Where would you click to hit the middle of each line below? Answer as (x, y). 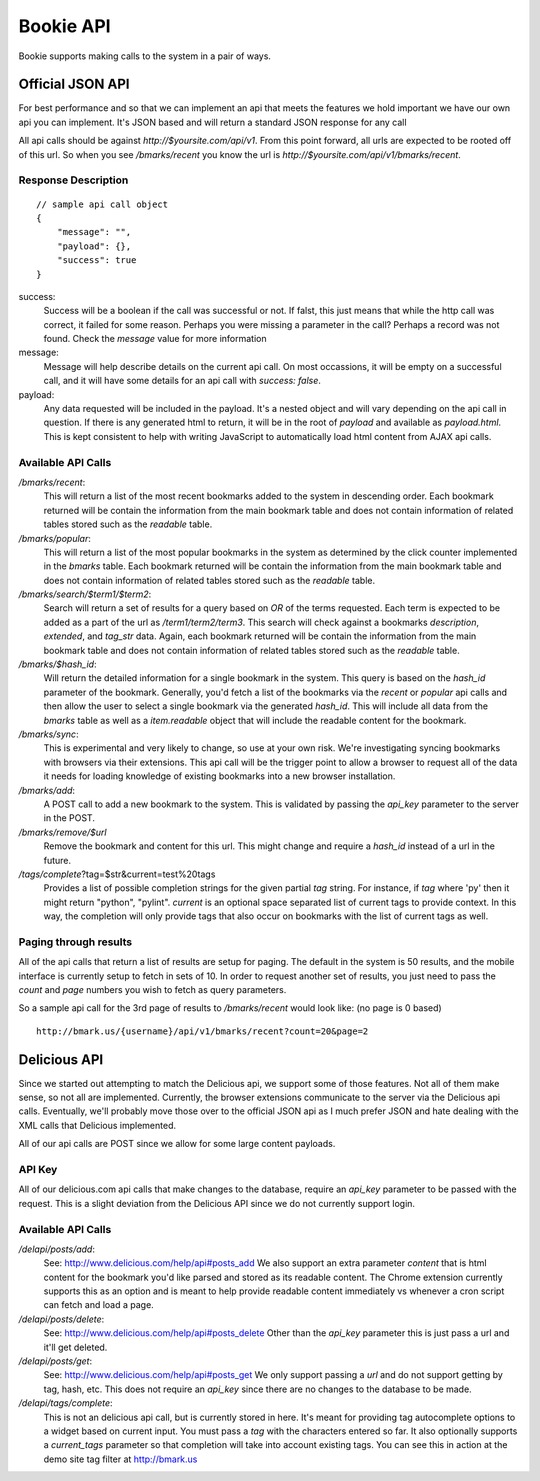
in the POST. (69, 818)
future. (57, 860)
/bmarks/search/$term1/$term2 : (85, 594)
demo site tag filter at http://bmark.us (120, 1459)
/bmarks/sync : (48, 734)
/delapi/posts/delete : (61, 1319)
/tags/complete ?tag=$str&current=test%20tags (117, 874)
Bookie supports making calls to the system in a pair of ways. (145, 56)
